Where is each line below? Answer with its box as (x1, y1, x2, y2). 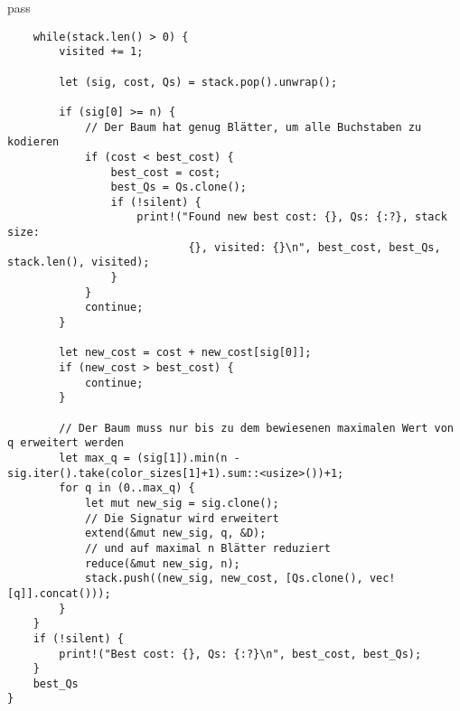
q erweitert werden (7, 436, 124, 450)
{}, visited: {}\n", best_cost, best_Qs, (188, 240, 441, 254)
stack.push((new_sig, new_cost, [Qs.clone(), (84, 572, 363, 585)
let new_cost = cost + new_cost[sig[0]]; (59, 346, 312, 360)
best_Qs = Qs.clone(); (110, 181, 247, 194)
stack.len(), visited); (7, 256, 150, 269)
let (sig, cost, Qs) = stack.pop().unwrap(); (59, 75, 338, 89)
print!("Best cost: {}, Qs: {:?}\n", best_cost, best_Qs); (59, 647, 422, 660)
